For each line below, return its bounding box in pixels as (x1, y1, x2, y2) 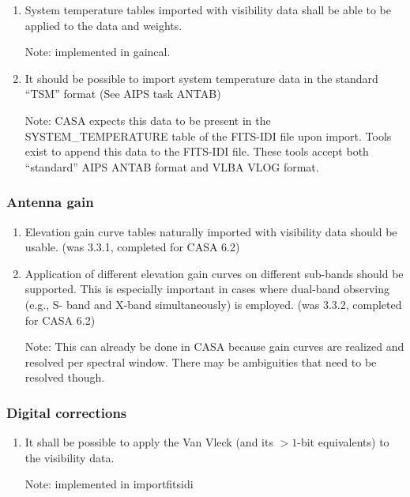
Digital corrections (6, 402, 127, 422)
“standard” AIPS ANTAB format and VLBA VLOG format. (24, 158, 319, 175)
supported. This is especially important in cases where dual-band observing (24, 281, 389, 297)
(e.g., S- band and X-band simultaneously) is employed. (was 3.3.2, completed (24, 296, 402, 312)
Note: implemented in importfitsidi (24, 476, 194, 492)
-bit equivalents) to (297, 434, 389, 450)
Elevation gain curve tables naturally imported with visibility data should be (24, 223, 397, 239)
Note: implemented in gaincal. (24, 43, 171, 60)
